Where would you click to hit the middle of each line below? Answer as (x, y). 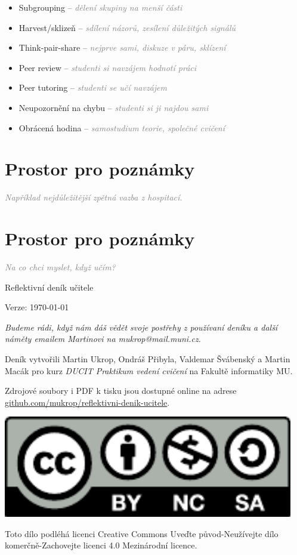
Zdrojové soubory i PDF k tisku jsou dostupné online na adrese (121, 391)
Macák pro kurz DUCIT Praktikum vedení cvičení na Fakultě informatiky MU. (149, 370)
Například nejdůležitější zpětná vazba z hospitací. (94, 197)
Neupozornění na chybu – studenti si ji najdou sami (114, 107)
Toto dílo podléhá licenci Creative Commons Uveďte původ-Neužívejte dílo (142, 533)
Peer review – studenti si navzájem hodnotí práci (108, 67)
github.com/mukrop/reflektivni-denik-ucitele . (87, 402)
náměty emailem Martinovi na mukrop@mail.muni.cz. (103, 339)
